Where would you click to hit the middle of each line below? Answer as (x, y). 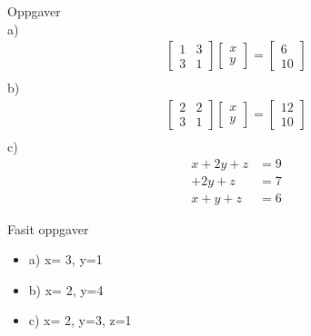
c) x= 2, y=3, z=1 (80, 320)
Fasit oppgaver (48, 228)
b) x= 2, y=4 (66, 289)
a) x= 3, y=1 (65, 259)
